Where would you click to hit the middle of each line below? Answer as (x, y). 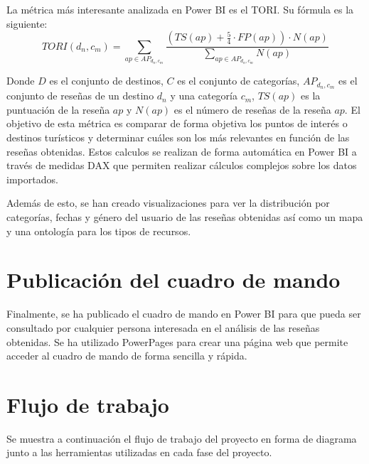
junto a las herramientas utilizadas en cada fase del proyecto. (139, 452)
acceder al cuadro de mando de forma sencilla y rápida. (127, 356)
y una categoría (204, 96)
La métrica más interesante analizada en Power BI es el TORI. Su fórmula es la (180, 9)
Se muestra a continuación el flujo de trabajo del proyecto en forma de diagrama (182, 438)
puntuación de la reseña (58, 109)
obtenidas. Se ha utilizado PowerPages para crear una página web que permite (177, 341)
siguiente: (27, 23)
